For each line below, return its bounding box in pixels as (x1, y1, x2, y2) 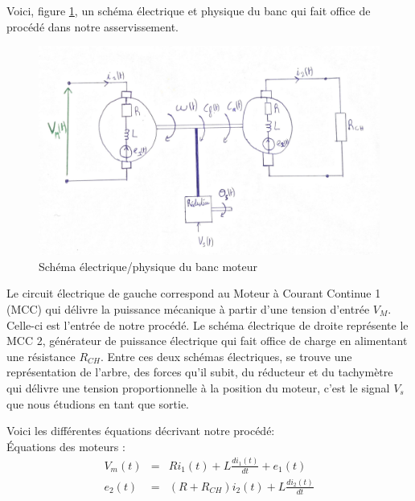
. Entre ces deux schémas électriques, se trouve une (101, 347, 352, 364)
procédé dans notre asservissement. (6, 18, 179, 35)
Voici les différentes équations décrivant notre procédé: (6, 422, 275, 439)
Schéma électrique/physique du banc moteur (39, 257, 257, 274)
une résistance (6, 347, 76, 364)
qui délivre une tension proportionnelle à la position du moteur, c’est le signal (6, 379, 390, 396)
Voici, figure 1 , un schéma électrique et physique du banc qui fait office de (6, 2, 371, 18)
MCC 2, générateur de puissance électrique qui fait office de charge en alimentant (6, 332, 408, 349)
